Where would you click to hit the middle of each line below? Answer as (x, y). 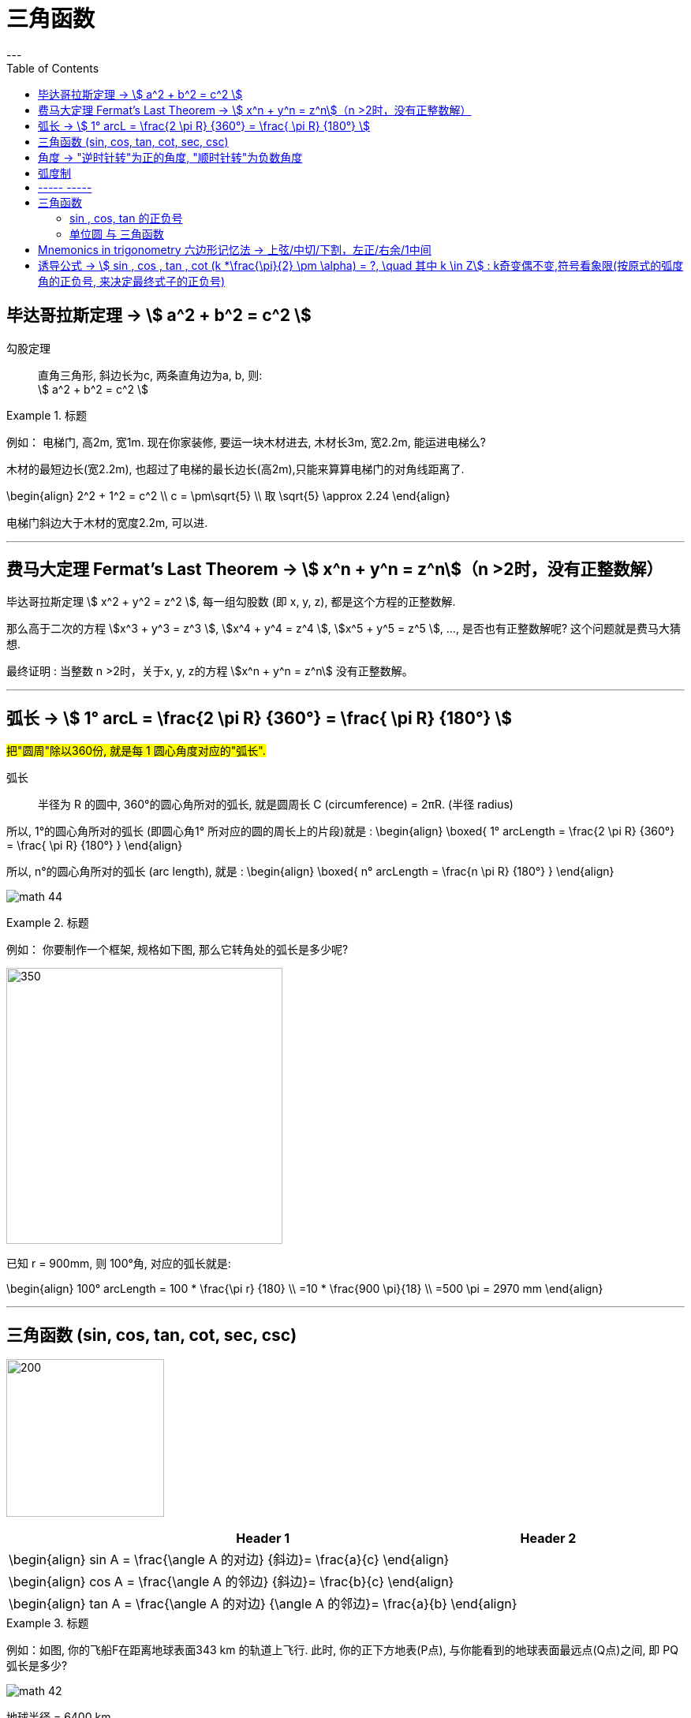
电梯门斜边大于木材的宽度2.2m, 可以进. (107, 522)
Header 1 (263, 1539)
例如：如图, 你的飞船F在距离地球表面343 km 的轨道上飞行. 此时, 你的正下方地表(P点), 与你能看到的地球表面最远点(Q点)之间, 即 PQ (342, 1650)
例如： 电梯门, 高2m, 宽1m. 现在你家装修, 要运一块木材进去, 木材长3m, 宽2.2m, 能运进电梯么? (246, 442)
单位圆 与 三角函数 (117, 233)
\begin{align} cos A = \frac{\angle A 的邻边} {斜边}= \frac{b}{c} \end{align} (232, 1582)
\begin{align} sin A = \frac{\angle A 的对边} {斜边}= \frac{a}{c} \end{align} (229, 1560)
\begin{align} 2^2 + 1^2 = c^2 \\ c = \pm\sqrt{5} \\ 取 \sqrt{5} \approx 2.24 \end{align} (228, 495)
